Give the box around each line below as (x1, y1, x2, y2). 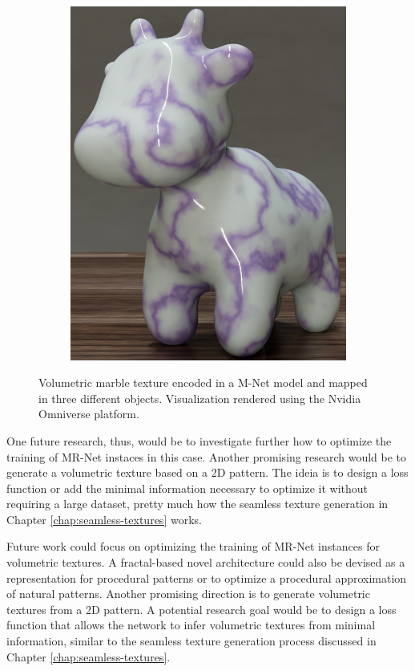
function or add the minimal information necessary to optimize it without (6, 479, 369, 496)
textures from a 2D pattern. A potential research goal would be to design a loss (6, 600, 397, 617)
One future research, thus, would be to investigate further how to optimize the (6, 432, 392, 449)
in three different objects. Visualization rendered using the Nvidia (38, 389, 361, 406)
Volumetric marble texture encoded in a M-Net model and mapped (38, 374, 368, 391)
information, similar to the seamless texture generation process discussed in (6, 632, 377, 649)
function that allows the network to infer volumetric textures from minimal (6, 616, 376, 633)
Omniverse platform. (38, 405, 139, 422)
